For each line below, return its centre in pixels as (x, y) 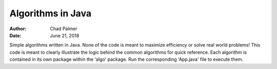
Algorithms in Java (51, 13)
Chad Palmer (64, 29)
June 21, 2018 (65, 35)
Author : (18, 29)
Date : (15, 35)
